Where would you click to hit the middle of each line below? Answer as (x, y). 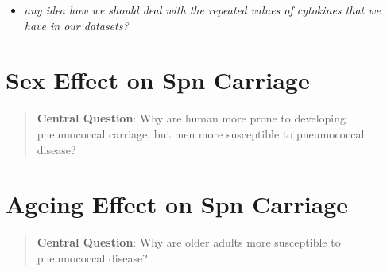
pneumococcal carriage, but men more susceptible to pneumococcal (201, 133)
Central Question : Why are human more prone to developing (192, 118)
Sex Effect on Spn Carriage (158, 80)
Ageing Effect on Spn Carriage (177, 204)
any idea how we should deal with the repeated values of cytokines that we (202, 10)
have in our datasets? (76, 25)
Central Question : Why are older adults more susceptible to (189, 242)
